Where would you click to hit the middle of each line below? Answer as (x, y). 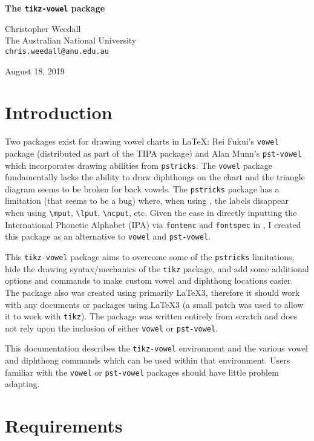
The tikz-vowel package (55, 8)
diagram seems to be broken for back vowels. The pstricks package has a (142, 188)
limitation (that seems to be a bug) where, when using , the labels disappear (147, 201)
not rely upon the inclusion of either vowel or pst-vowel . (112, 328)
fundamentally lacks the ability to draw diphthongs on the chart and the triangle (155, 177)
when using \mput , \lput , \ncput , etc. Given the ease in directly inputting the (151, 213)
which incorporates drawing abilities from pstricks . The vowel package (139, 165)
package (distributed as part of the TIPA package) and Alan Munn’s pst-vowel (153, 153)
